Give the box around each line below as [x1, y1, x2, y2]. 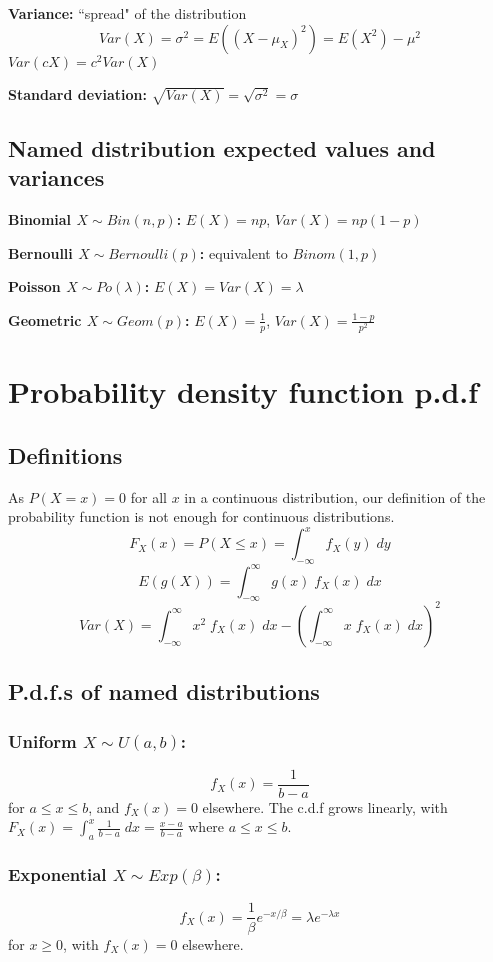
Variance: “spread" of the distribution [8, 3, 247, 23]
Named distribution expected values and [8, 132, 436, 163]
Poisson [8, 276, 61, 297]
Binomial [8, 209, 72, 230]
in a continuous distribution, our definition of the [184, 486, 486, 507]
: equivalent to [199, 242, 288, 263]
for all [130, 486, 167, 507]
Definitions [8, 439, 123, 470]
